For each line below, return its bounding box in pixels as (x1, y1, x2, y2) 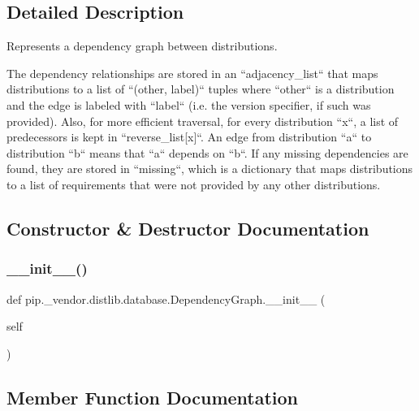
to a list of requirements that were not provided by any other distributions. (6, 175, 381, 193)
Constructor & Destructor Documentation (6, 215, 369, 240)
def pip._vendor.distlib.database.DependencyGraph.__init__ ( (6, 290, 326, 307)
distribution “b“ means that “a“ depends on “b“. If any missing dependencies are (6, 144, 408, 161)
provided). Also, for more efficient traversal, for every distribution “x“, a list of (6, 112, 399, 129)
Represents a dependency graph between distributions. (6, 37, 278, 54)
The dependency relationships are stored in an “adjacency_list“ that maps (6, 64, 378, 81)
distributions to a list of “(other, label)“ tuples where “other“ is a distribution (6, 80, 395, 97)
